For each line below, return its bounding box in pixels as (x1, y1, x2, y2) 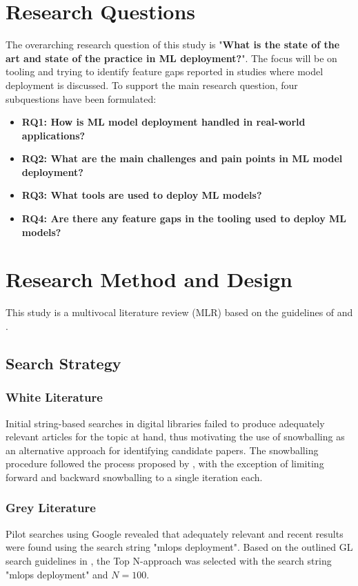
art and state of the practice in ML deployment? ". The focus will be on (6, 50, 337, 65)
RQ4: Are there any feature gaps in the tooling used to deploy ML (21, 211, 346, 226)
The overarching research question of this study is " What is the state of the (6, 37, 340, 52)
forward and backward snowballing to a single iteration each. (6, 469, 263, 484)
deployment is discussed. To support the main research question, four (6, 77, 298, 92)
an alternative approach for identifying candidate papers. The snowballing (6, 442, 319, 457)
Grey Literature (6, 499, 96, 516)
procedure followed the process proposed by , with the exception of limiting (6, 456, 324, 471)
